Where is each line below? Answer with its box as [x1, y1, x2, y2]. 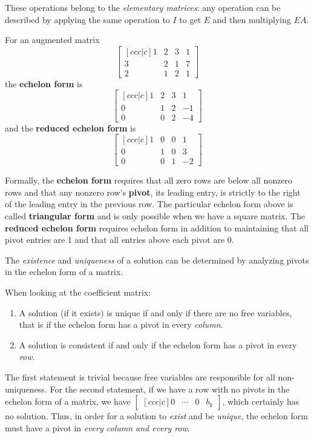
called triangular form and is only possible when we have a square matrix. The [5, 210, 306, 222]
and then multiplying [212, 13, 291, 25]
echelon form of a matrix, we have [5, 395, 131, 408]
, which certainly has [222, 395, 299, 408]
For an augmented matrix [5, 33, 100, 46]
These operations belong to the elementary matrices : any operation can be [5, 1, 281, 13]
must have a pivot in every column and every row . [5, 421, 190, 434]
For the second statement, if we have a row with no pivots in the [50, 382, 290, 395]
